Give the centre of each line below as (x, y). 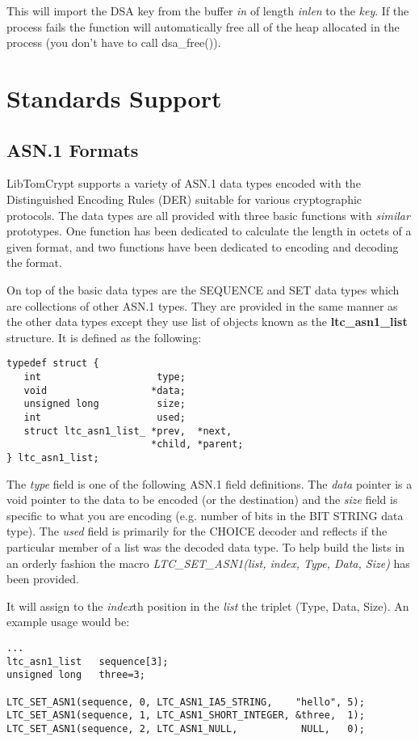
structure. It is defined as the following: (104, 337)
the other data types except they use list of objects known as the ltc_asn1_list (207, 322)
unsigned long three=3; (76, 675)
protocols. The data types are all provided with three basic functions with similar (208, 215)
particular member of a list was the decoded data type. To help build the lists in (206, 546)
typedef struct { (53, 364)
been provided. (43, 579)
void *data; (105, 390)
